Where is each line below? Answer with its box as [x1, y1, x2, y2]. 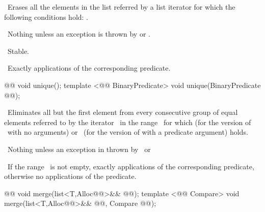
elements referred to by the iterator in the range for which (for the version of [4, 116, 251, 127]
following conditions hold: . [4, 11, 89, 22]
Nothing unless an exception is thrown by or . [7, 28, 150, 39]
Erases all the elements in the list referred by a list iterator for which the [7, 2, 235, 12]
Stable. [7, 45, 30, 56]
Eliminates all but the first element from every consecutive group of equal [7, 107, 238, 117]
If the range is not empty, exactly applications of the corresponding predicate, [7, 161, 254, 171]
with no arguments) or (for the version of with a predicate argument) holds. [7, 127, 248, 137]
